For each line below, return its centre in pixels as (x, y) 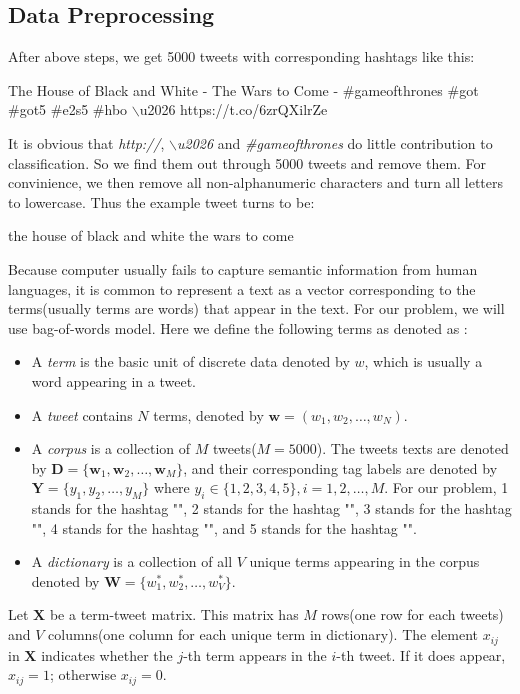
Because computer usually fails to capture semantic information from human (243, 268)
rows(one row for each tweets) (412, 614)
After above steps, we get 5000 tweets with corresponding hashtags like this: (241, 56)
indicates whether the (107, 654)
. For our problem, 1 (446, 487)
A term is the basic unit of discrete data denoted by (190, 361)
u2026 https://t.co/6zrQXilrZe (233, 109)
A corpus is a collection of (111, 448)
